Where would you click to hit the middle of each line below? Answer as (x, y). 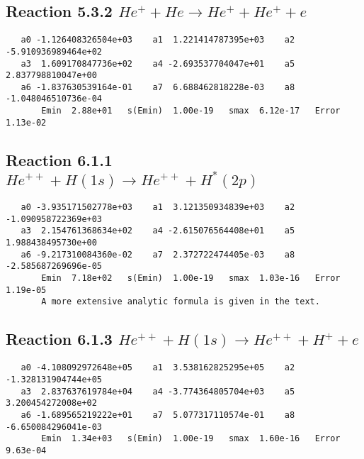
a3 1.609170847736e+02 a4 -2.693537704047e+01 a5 (158, 63)
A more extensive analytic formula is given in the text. (181, 302)
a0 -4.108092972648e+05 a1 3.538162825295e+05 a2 (158, 368)
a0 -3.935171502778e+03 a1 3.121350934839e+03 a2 (158, 208)
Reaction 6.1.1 (59, 159)
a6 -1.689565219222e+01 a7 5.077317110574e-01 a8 (158, 415)
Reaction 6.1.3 (59, 339)
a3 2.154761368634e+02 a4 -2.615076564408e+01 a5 (158, 231)
